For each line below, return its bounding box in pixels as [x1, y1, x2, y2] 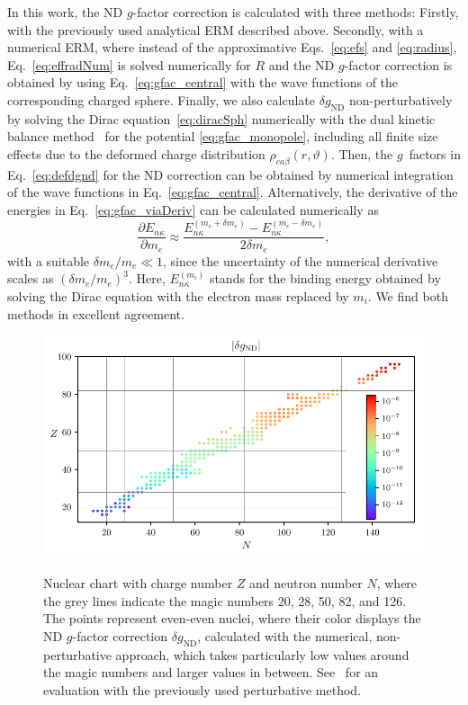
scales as [7, 269, 54, 288]
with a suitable [7, 251, 90, 270]
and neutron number [249, 573, 363, 592]
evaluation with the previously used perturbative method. [43, 680, 362, 699]
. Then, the [330, 144, 393, 163]
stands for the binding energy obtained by [209, 269, 441, 288]
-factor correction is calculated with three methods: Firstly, [132, 3, 459, 21]
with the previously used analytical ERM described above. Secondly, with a [7, 20, 424, 39]
